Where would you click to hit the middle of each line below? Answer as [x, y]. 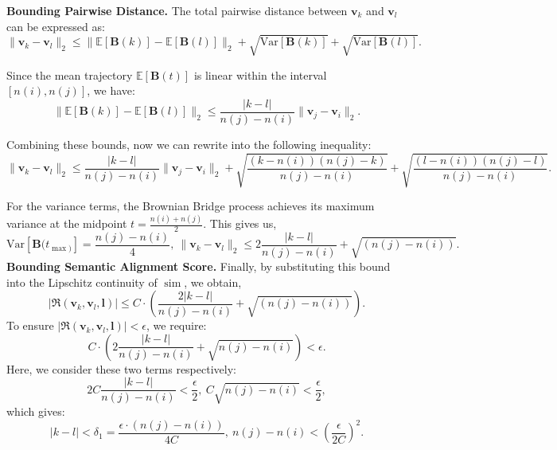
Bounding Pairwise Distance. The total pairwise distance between [177, 10]
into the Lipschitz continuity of [82, 282]
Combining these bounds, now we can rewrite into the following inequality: [189, 144]
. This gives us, [240, 223]
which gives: [36, 411]
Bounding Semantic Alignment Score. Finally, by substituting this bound [199, 266]
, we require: [177, 325]
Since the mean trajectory [70, 74]
